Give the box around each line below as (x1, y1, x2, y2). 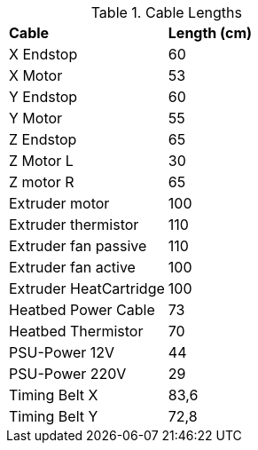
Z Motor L (9, 152, 74, 170)
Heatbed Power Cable (9, 301, 155, 319)
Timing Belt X (9, 386, 98, 404)
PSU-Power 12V (9, 343, 115, 361)
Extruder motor (9, 194, 110, 212)
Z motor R (9, 173, 74, 191)
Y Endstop (9, 88, 78, 106)
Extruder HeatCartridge (9, 280, 165, 297)
